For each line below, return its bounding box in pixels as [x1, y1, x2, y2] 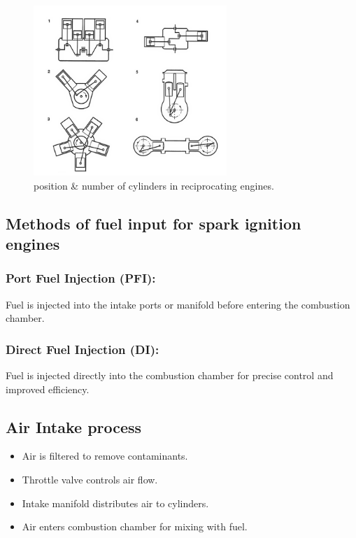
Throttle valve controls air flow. [22, 472, 158, 486]
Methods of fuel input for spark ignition [6, 212, 301, 234]
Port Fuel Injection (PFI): [6, 269, 156, 287]
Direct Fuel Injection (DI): [6, 340, 159, 358]
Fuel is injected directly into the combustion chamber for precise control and [6, 367, 334, 382]
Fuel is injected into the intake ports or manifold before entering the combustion [6, 297, 350, 311]
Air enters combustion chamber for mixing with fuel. [22, 519, 248, 534]
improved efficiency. [6, 381, 90, 396]
